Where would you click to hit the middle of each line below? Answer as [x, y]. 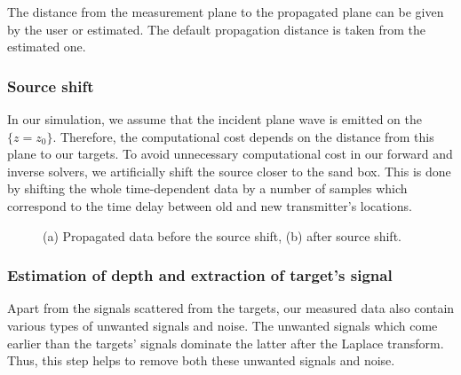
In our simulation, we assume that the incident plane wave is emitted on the [215, 119]
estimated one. [47, 47]
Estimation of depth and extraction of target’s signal [200, 275]
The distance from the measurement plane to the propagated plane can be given [226, 12]
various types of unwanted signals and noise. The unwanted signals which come [223, 325]
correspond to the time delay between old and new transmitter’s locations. [210, 205]
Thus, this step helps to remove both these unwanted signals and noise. [201, 360]
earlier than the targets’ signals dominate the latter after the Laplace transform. [226, 343]
